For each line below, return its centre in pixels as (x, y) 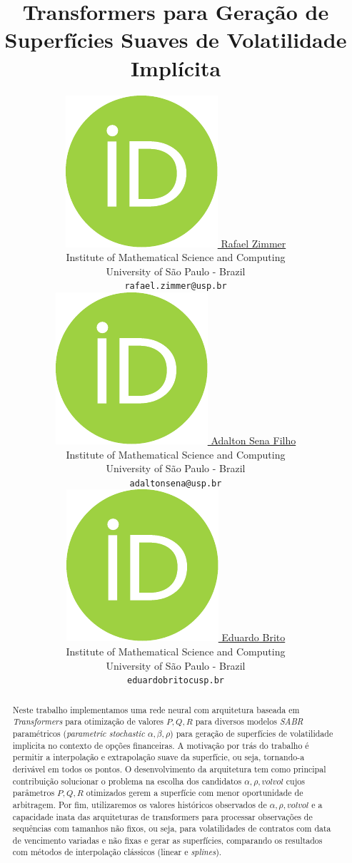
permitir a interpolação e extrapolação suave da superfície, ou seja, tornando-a (159, 757)
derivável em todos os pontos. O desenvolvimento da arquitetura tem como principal (169, 768)
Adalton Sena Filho (253, 440)
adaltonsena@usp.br (176, 483)
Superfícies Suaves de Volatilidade (176, 40)
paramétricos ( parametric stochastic (79, 733)
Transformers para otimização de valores (88, 721)
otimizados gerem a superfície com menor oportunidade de (195, 793)
